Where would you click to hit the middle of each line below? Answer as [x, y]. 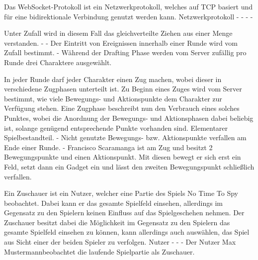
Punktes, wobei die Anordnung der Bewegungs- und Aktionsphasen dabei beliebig [129, 118]
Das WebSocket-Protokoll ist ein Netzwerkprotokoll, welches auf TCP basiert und [128, 6]
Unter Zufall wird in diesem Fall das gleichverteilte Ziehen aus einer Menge [118, 33]
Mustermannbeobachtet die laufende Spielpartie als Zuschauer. [99, 251]
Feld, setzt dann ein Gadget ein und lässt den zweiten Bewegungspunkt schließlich [129, 166]
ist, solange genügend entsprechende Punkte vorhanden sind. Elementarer [116, 128]
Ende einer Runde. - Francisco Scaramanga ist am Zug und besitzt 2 [108, 147]
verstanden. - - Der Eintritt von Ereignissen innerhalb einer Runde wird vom [121, 43]
